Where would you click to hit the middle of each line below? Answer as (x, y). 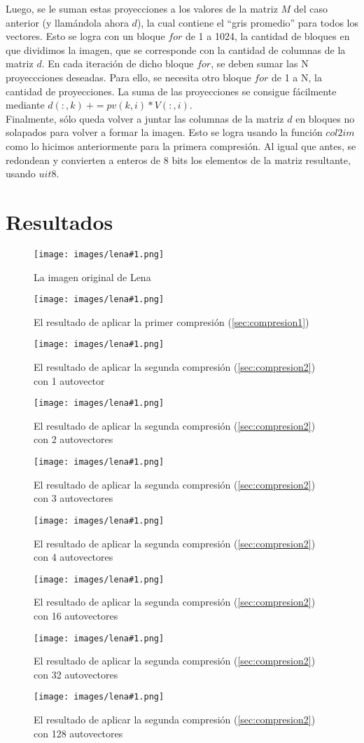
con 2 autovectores (73, 439)
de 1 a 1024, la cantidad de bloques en (267, 36)
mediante (25, 105)
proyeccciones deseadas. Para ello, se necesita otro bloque (128, 77)
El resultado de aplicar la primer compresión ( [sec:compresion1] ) (171, 321)
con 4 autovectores (73, 557)
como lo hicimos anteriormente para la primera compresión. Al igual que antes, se (181, 145)
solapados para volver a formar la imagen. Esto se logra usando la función (164, 132)
